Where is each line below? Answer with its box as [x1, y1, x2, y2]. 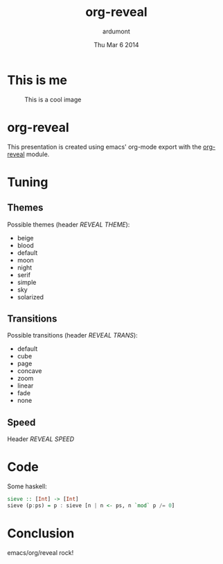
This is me [7, 72, 68, 88]
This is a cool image [24, 95, 82, 103]
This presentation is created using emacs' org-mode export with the [7, 142, 202, 151]
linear [17, 381, 34, 390]
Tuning [7, 174, 48, 190]
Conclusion [7, 526, 75, 542]
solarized [17, 292, 44, 301]
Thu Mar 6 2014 [93, 40, 139, 49]
